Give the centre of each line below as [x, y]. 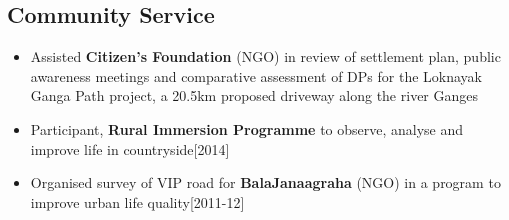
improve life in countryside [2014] [130, 148]
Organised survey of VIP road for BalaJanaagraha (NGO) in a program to [265, 182]
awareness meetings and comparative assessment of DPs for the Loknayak [256, 75]
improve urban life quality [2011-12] [137, 201]
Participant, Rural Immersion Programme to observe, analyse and [247, 128]
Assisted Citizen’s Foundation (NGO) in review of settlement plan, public [265, 56]
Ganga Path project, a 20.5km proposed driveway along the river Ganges [254, 95]
